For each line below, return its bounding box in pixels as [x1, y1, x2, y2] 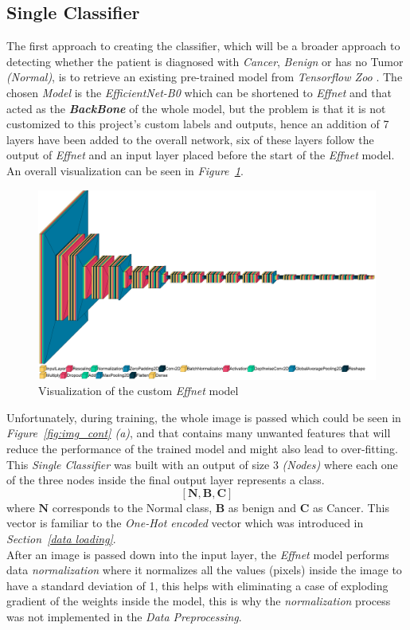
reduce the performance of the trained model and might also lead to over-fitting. [6, 440, 398, 456]
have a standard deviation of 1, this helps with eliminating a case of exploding [6, 577, 389, 593]
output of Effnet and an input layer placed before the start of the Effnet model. [6, 147, 395, 163]
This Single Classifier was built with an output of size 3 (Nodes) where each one [6, 456, 398, 472]
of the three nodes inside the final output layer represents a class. [6, 472, 325, 488]
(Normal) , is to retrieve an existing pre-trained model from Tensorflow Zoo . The [6, 68, 403, 85]
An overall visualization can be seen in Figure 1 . [6, 162, 244, 178]
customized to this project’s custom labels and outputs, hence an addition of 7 [6, 115, 389, 132]
